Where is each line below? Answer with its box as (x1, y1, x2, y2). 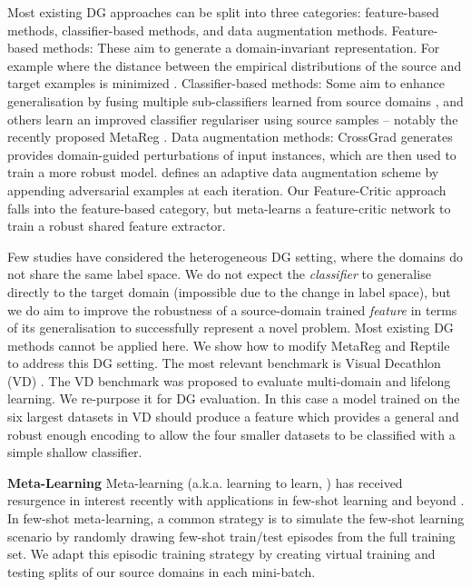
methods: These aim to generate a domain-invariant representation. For (42, 38, 440, 57)
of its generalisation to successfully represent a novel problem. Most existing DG (7, 318, 454, 337)
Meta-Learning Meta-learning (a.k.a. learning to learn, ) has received (7, 473, 403, 492)
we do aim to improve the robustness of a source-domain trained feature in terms (7, 300, 457, 319)
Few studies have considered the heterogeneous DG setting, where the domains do (7, 246, 463, 265)
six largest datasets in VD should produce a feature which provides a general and (7, 407, 459, 426)
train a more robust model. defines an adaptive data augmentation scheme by (7, 163, 439, 182)
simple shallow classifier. (7, 443, 142, 462)
